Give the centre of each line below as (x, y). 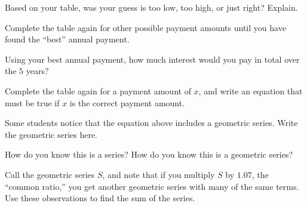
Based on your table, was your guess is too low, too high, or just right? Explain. (151, 7)
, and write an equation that (251, 90)
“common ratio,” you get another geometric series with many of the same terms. (152, 186)
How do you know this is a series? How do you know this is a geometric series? (149, 154)
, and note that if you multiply (159, 174)
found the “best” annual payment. (67, 39)
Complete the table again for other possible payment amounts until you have (145, 27)
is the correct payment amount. (127, 102)
